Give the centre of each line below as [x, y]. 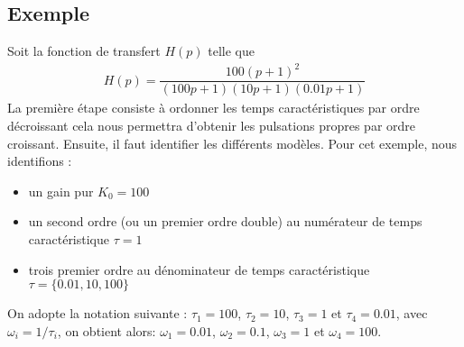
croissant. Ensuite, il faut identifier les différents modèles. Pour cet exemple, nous [232, 143]
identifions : [40, 161]
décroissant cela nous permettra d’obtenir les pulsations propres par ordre [212, 125]
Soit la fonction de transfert [84, 51]
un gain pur [61, 191]
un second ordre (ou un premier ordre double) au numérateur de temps [225, 221]
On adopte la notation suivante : [97, 313]
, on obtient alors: [107, 330]
